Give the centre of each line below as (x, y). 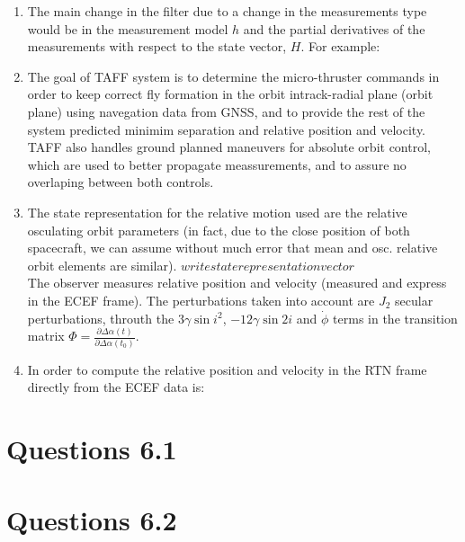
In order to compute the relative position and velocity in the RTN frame (227, 369)
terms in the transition (395, 318)
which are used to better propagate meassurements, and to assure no (217, 164)
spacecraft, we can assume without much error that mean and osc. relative (232, 248)
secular (414, 300)
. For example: (340, 46)
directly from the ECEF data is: (116, 387)
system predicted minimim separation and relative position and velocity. (227, 129)
